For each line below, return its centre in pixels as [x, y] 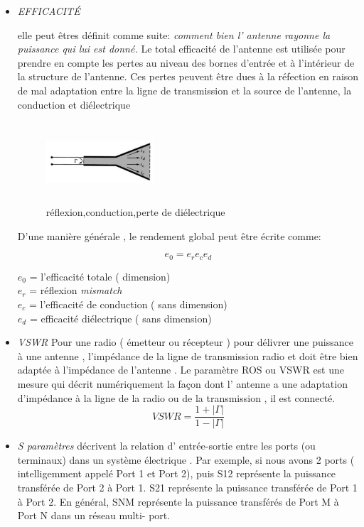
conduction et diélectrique [74, 104]
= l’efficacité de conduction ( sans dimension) [128, 304]
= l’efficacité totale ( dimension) [100, 276]
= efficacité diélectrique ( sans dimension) [121, 318]
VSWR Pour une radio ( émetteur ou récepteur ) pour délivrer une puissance [185, 342]
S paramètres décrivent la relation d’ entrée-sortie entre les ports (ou [166, 446]
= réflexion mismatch [76, 290]
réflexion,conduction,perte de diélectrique [135, 212]
